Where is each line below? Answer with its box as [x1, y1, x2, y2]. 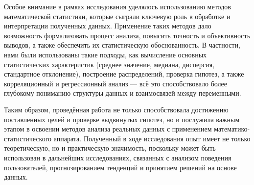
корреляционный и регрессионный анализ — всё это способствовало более [4, 78, 227, 88]
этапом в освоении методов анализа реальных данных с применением [4, 124, 212, 134]
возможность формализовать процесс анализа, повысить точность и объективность [4, 30, 251, 40]
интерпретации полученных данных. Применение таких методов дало [4, 21, 211, 31]
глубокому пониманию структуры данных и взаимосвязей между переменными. [4, 88, 241, 98]
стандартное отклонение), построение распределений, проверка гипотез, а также [4, 69, 244, 79]
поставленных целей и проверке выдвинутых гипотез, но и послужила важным [4, 114, 240, 124]
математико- [214, 124, 250, 134]
